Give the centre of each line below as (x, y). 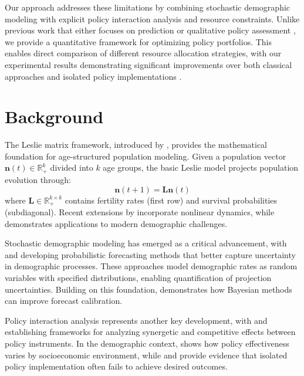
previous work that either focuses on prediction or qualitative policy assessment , (150, 30)
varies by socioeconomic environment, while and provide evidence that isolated (146, 355)
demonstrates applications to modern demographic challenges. (116, 223)
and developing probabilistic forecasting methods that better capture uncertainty (150, 254)
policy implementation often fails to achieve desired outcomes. (116, 366)
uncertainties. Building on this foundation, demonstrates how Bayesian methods (148, 289)
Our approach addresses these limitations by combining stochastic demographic (148, 7)
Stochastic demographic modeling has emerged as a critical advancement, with (146, 243)
